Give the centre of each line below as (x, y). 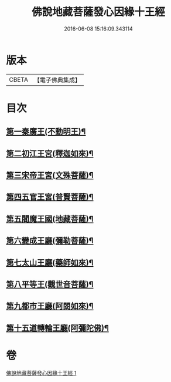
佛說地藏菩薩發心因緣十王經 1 (41, 373)
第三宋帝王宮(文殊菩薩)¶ (50, 175)
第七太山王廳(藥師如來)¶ (50, 262)
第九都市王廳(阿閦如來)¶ (50, 306)
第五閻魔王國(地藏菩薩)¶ (50, 219)
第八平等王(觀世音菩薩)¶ (50, 284)
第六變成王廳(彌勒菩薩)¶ (50, 241)
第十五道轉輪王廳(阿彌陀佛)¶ (58, 328)
